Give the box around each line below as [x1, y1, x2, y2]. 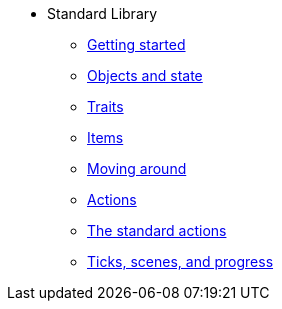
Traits [87, 98, 124, 115]
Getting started [87, 36, 186, 53]
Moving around [87, 160, 187, 177]
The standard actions [87, 222, 227, 239]
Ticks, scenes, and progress [87, 253, 274, 270]
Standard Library [47, 5, 158, 22]
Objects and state [87, 67, 203, 84]
